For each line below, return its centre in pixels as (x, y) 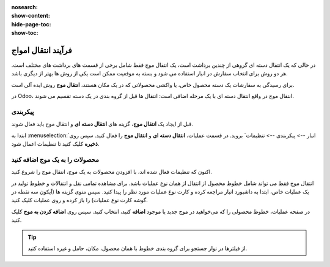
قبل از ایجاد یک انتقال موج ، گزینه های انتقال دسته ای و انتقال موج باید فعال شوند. (102, 124)
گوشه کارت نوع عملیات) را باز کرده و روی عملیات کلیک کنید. (79, 200)
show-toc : (25, 33)
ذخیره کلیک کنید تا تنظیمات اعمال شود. (55, 144)
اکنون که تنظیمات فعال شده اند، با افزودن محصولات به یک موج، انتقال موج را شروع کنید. (112, 172)
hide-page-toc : (31, 24)
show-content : (31, 16)
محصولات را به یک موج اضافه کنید (55, 159)
